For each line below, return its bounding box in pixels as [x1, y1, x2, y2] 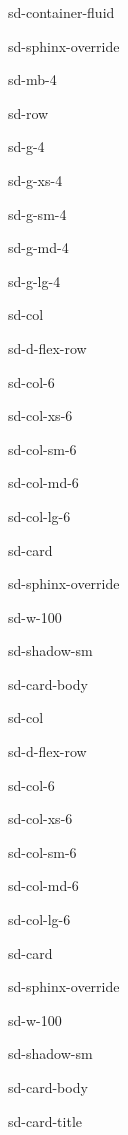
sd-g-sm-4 [8, 203, 67, 224]
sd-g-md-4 [8, 237, 69, 258]
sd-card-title [8, 1110, 83, 1131]
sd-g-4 [8, 136, 45, 157]
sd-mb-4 [8, 69, 57, 90]
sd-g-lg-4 [8, 270, 61, 291]
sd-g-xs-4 [8, 169, 63, 190]
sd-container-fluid [8, 2, 115, 22]
